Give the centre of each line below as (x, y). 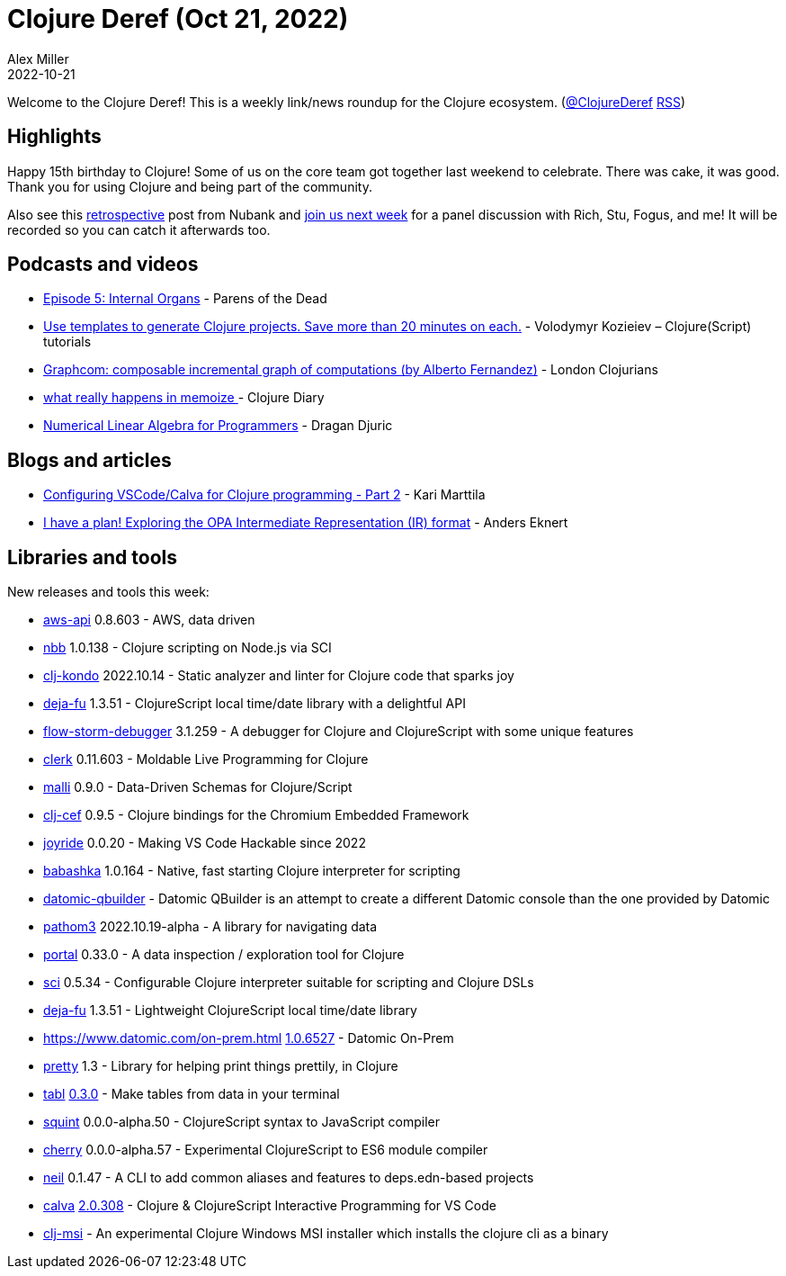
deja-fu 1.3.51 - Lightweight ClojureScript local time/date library (230, 1011)
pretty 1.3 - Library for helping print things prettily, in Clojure (221, 1066)
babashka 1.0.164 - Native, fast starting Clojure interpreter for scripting (252, 871)
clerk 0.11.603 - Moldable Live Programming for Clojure (206, 759)
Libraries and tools (93, 557)
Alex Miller (38, 58)
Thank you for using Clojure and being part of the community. (190, 186)
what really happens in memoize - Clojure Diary (184, 398)
